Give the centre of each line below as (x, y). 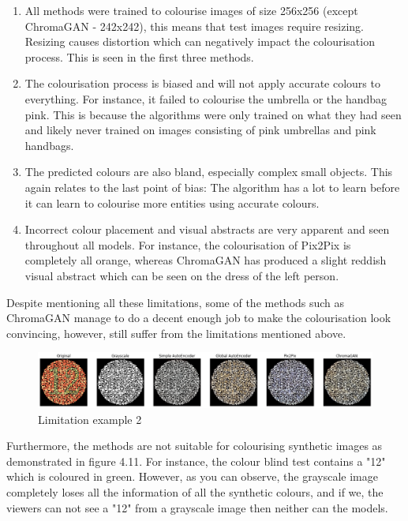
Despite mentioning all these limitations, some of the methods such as (176, 302)
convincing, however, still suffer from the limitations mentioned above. (176, 333)
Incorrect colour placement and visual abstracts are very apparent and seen (207, 229)
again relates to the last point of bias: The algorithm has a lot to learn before (212, 187)
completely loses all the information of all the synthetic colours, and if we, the (195, 492)
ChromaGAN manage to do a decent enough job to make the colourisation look (199, 318)
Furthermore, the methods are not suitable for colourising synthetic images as (195, 446)
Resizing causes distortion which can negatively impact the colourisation (200, 41)
